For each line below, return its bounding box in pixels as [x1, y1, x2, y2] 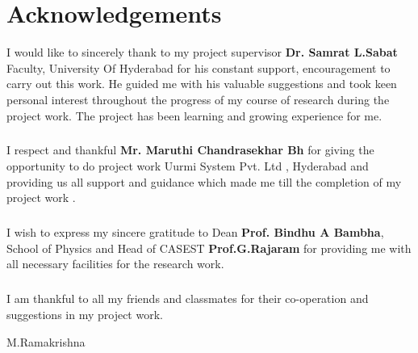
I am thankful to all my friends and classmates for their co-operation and [6, 290, 369, 307]
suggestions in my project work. [6, 305, 163, 322]
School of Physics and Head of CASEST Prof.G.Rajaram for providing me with [6, 239, 412, 256]
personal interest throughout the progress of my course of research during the [6, 90, 390, 107]
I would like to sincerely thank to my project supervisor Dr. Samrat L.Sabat [6, 44, 398, 61]
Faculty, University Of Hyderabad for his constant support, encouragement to [6, 59, 391, 76]
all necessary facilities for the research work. [6, 255, 224, 272]
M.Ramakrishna [6, 333, 86, 350]
